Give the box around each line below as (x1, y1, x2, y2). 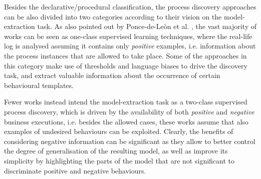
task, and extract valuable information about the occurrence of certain (4, 70, 220, 80)
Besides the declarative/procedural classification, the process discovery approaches (4, 1, 256, 11)
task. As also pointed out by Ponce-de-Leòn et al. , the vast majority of (37, 21, 256, 31)
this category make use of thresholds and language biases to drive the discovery (4, 60, 247, 70)
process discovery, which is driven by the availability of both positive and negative (4, 106, 254, 116)
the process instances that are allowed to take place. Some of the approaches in (4, 50, 247, 60)
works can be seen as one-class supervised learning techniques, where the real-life (4, 30, 252, 41)
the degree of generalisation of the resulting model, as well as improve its (4, 145, 228, 156)
